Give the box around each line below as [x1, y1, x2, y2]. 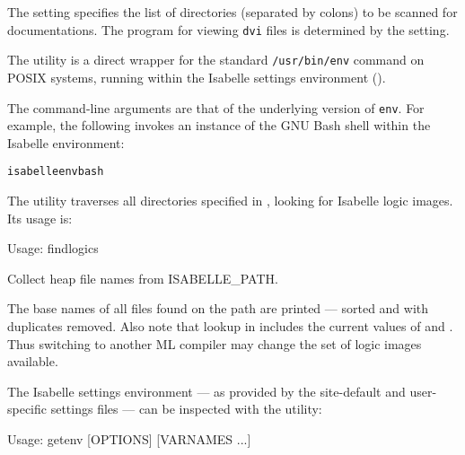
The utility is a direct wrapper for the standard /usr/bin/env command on [7, 50, 425, 69]
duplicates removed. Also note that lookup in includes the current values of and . [7, 316, 453, 335]
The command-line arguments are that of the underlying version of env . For [7, 98, 425, 117]
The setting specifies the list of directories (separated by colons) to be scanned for [7, 3, 458, 21]
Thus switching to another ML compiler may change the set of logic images [7, 334, 422, 353]
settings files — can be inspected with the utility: [50, 399, 322, 418]
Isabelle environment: [7, 133, 125, 152]
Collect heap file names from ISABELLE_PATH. [7, 268, 278, 287]
